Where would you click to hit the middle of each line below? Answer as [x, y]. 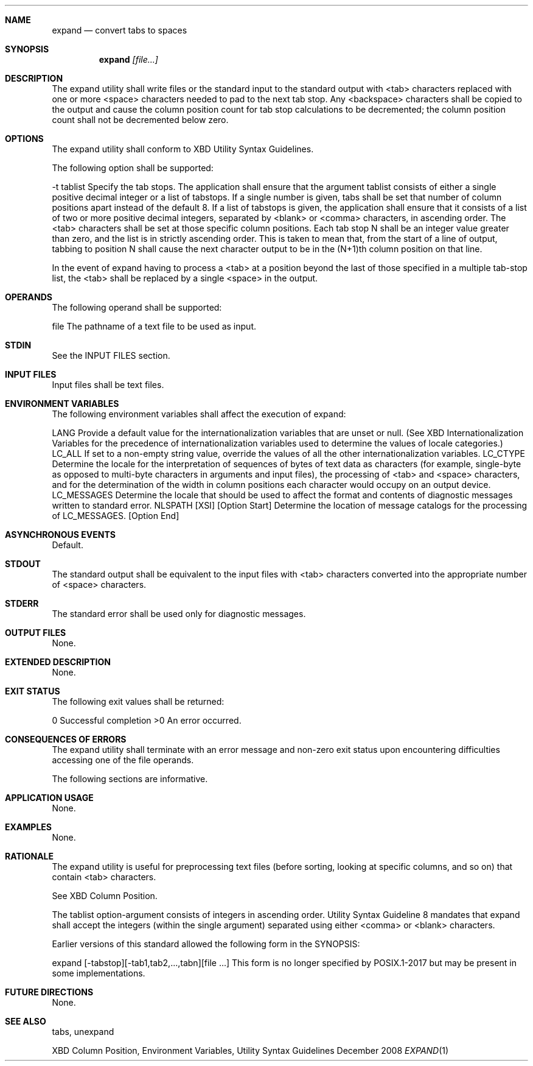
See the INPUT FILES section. [111, 355]
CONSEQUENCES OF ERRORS [66, 739]
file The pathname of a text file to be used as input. [154, 326]
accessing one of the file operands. [123, 760]
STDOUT [23, 564]
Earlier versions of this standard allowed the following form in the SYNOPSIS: [206, 944]
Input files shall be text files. [108, 385]
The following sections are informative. [130, 779]
